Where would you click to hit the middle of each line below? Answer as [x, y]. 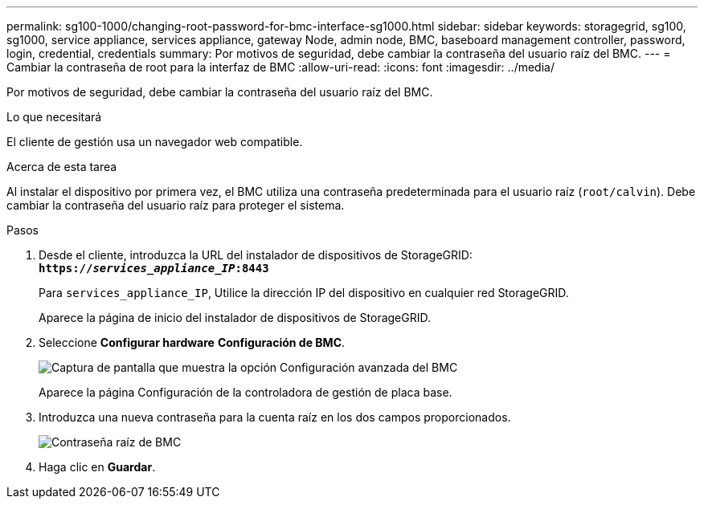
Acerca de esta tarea [62, 167]
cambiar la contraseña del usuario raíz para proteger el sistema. [176, 205]
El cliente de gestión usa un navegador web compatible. [155, 142]
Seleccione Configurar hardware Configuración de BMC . [192, 342]
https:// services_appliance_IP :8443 [154, 268]
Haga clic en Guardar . [97, 467]
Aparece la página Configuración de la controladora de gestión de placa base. [246, 392]
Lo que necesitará [54, 117]
